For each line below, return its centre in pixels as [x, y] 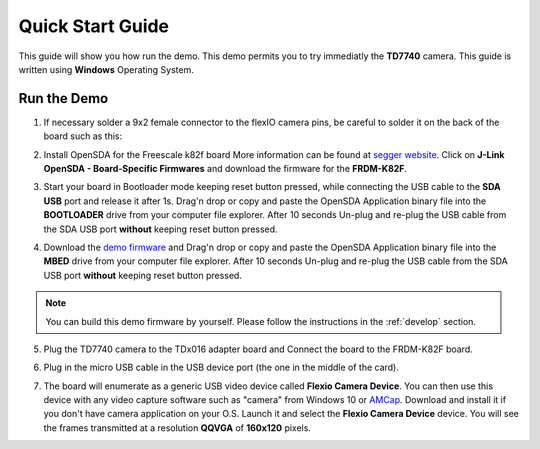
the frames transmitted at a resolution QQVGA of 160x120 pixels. [177, 427]
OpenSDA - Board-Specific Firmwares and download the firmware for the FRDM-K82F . [225, 169]
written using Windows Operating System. [106, 69]
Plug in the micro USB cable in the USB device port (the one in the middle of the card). [221, 367]
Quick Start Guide [94, 26]
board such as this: [83, 136]
